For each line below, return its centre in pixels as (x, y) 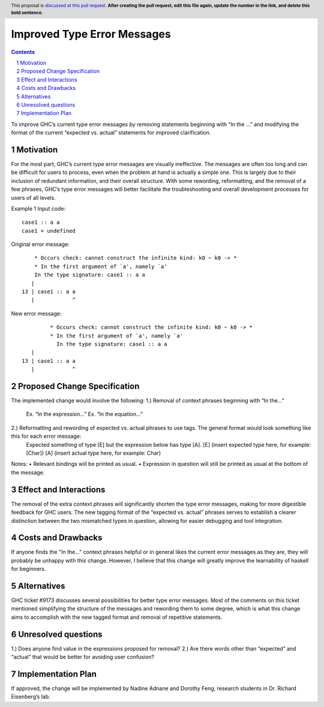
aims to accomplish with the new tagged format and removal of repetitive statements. (117, 617)
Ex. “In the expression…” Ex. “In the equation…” (85, 414)
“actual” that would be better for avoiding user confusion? (82, 657)
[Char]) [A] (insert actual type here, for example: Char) (94, 453)
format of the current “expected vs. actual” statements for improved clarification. (111, 133)
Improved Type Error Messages (91, 34)
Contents (23, 52)
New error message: (36, 313)
